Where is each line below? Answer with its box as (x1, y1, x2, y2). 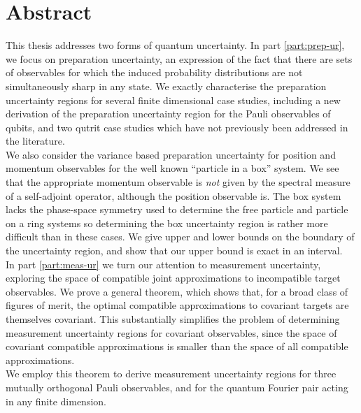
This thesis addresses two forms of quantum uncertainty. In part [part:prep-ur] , (6, 38, 345, 52)
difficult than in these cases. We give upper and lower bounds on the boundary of (6, 229, 355, 244)
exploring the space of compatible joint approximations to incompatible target (6, 270, 341, 285)
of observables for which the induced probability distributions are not (6, 65, 303, 80)
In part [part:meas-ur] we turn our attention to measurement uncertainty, (6, 256, 321, 271)
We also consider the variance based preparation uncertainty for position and (6, 147, 336, 161)
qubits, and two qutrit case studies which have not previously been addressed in (6, 119, 348, 134)
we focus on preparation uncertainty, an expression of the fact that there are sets (6, 51, 353, 66)
